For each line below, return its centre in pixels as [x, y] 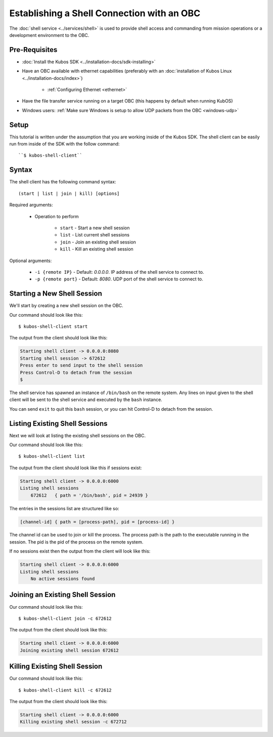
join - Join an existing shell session [98, 242]
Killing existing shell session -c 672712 [73, 722]
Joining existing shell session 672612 [69, 650]
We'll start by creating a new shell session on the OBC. [66, 306]
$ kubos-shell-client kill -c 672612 [65, 690]
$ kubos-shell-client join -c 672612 [65, 618]
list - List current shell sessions [95, 235]
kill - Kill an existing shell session [97, 249]
